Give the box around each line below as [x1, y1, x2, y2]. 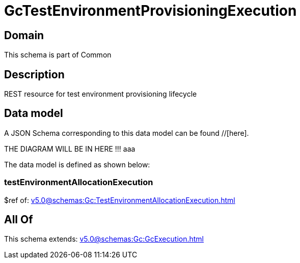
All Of [4, 213, 33, 226]
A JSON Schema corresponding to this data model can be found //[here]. [4, 128, 249, 137]
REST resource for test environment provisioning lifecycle [4, 90, 197, 99]
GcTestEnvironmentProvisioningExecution [4, 2, 297, 19]
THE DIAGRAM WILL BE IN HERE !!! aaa [4, 144, 135, 153]
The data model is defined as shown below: [4, 160, 150, 169]
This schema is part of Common [4, 50, 112, 60]
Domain [4, 28, 44, 42]
